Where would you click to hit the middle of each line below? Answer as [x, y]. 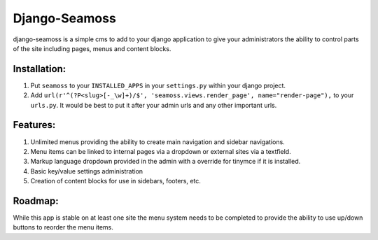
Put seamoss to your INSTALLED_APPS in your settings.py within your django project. [158, 85]
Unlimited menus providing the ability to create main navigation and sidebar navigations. [157, 142]
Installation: [40, 69]
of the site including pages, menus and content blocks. [92, 48]
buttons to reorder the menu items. [63, 227]
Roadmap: [36, 200]
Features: [34, 125]
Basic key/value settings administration [87, 171]
